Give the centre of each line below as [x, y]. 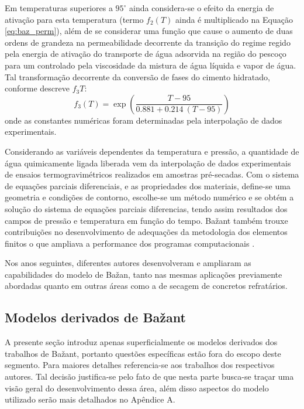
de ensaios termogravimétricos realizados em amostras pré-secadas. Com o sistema [152, 174]
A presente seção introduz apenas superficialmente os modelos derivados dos [141, 342]
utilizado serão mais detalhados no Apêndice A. [90, 399]
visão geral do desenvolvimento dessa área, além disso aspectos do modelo [137, 388]
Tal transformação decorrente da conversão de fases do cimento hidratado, [137, 76]
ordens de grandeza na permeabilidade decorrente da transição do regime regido [148, 42]
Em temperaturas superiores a [59, 8]
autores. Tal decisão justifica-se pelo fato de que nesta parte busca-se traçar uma [149, 376]
